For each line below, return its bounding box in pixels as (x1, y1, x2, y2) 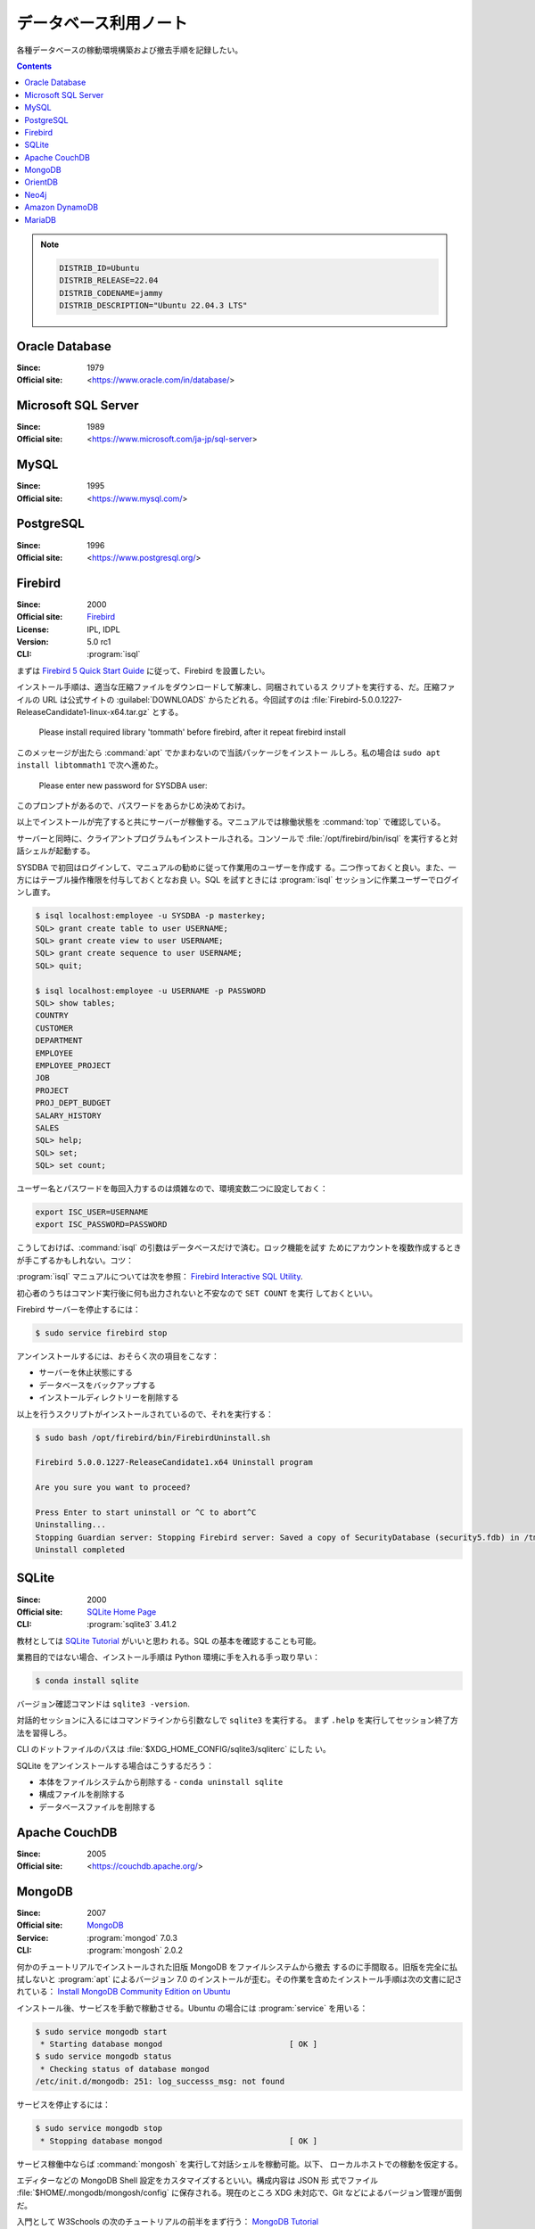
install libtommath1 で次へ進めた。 (16, 760, 164, 770)
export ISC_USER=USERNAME (35, 1207, 149, 1217)
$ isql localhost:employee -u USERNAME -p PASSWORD (35, 985, 267, 996)
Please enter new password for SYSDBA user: (38, 780, 209, 791)
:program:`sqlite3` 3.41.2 (86, 1619, 177, 1630)
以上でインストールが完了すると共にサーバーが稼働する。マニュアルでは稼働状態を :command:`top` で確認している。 (16, 817, 446, 827)
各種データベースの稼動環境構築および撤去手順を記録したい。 (16, 45, 243, 55)
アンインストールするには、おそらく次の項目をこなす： (16, 1351, 220, 1361)
